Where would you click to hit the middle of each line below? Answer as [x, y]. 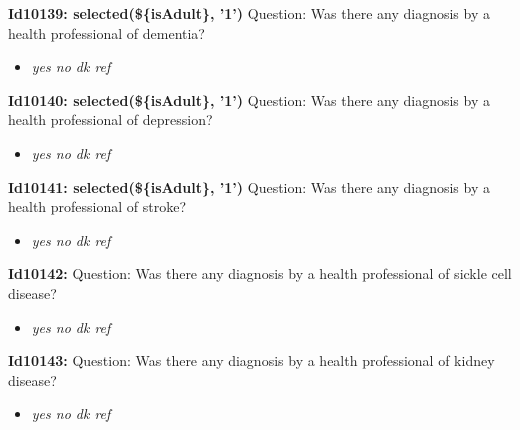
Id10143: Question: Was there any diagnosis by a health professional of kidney [251, 360]
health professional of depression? [110, 119]
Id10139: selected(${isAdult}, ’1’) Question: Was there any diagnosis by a [249, 13]
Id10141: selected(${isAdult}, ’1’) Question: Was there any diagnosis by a [249, 186]
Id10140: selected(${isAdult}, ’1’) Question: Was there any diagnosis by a [249, 99]
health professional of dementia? [106, 32]
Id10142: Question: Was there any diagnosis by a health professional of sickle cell [260, 273]
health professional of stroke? [97, 206]
